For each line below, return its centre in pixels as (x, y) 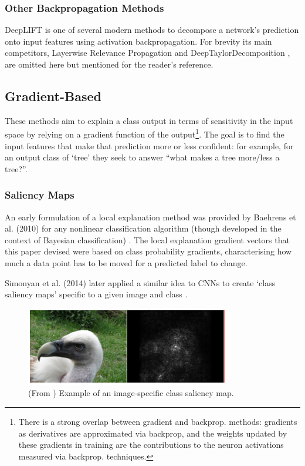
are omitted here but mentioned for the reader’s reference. (109, 64)
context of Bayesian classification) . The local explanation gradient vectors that (147, 239)
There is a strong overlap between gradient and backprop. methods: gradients (158, 421)
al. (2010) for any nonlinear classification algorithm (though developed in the (143, 228)
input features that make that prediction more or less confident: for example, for (149, 145)
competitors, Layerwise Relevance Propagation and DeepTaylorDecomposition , (148, 53)
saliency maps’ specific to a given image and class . (96, 294)
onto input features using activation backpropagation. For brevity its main (138, 41)
